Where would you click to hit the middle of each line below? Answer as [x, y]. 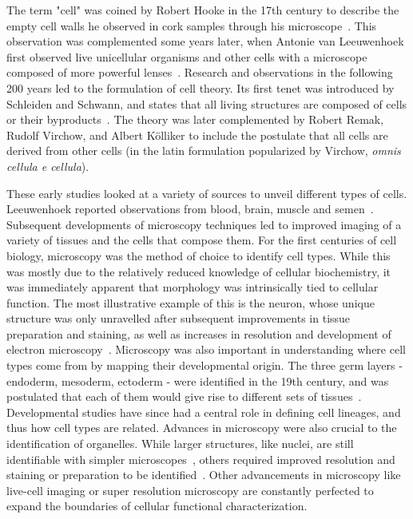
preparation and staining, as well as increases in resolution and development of [199, 333]
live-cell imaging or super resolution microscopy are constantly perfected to [190, 490]
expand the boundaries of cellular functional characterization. [157, 506]
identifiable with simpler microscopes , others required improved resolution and [201, 459]
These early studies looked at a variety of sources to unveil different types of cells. [207, 193]
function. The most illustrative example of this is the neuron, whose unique [191, 302]
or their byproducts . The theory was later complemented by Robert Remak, [195, 119]
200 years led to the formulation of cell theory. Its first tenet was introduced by [201, 87]
